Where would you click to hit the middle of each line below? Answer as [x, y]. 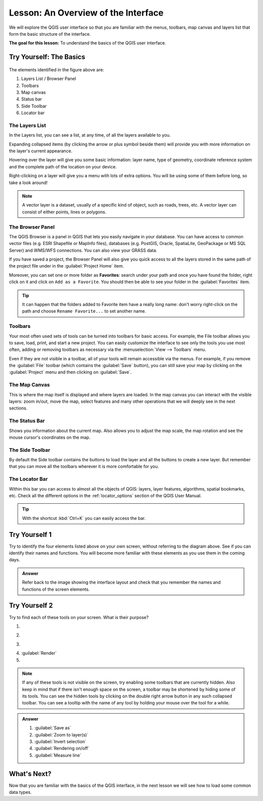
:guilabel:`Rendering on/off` [62, 748]
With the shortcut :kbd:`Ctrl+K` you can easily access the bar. [84, 518]
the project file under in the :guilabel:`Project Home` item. [66, 266]
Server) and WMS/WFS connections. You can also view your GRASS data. [83, 250]
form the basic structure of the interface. [50, 34]
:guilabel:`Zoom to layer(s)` [61, 735]
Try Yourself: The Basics [47, 57]
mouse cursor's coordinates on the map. [50, 437]
